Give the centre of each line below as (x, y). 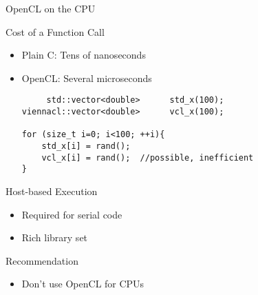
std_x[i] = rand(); (86, 146)
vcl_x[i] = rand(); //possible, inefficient (148, 157)
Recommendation (42, 260)
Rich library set (55, 237)
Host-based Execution (52, 191)
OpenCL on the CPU (51, 8)
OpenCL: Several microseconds (87, 78)
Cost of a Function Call (55, 31)
